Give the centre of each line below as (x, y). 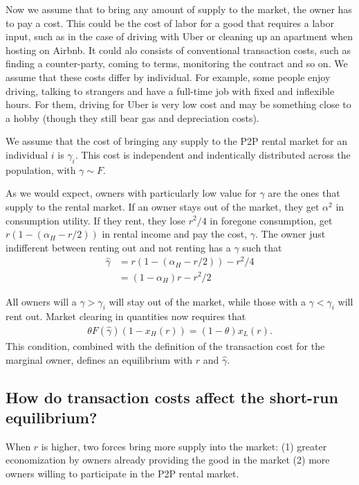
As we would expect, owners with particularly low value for (131, 193)
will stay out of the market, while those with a (207, 301)
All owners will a (41, 301)
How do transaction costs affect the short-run (172, 397)
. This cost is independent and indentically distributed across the (213, 154)
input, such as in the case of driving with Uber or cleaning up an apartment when (179, 36)
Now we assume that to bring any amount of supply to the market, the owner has (179, 9)
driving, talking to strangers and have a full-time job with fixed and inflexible (170, 90)
